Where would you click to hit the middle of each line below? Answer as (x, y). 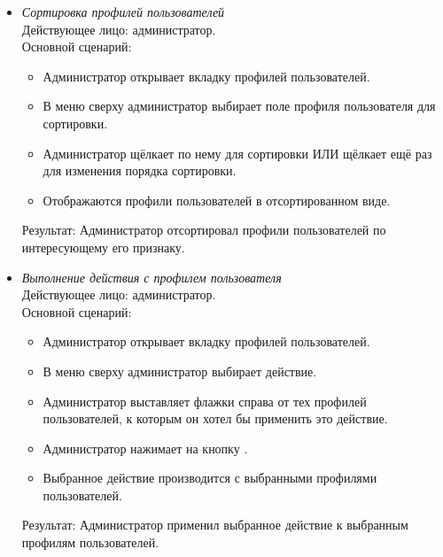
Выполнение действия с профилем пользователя (152, 277)
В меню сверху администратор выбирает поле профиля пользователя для (239, 106)
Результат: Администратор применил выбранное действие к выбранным (215, 525)
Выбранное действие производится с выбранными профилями (210, 478)
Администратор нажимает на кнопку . (145, 448)
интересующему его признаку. (103, 247)
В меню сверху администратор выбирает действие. (180, 371)
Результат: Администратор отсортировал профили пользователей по (204, 230)
